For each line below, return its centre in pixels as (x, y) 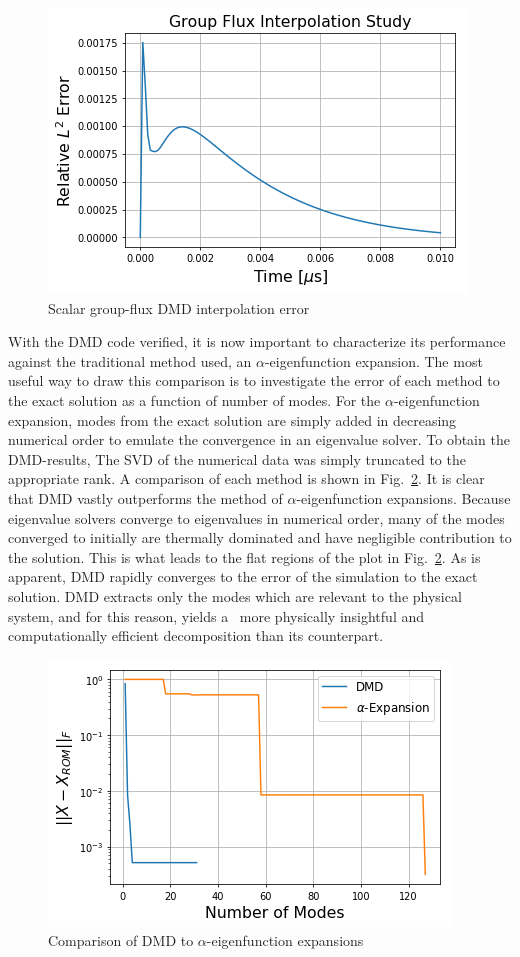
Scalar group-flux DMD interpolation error (179, 307)
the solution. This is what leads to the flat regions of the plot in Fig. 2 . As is (244, 556)
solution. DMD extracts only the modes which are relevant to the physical (235, 595)
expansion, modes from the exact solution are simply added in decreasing (232, 419)
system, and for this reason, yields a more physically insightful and (216, 615)
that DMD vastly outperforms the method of (145, 497)
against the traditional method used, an (130, 360)
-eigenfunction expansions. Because (403, 497)
